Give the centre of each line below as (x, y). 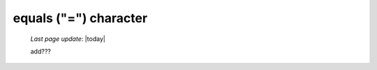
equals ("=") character (80, 18)
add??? (41, 51)
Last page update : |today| (68, 39)
